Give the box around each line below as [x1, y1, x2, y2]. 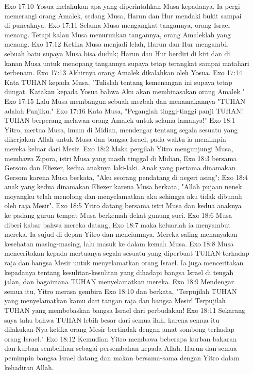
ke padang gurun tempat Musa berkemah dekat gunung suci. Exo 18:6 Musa [4, 210, 232, 220]
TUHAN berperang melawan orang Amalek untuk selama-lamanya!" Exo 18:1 [4, 115, 236, 125]
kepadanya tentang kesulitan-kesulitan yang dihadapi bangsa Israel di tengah [4, 267, 234, 277]
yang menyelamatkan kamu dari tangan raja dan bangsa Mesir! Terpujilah [4, 295, 226, 306]
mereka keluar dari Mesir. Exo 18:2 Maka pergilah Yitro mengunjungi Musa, [4, 143, 233, 153]
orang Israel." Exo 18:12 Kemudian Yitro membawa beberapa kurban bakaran [4, 333, 237, 343]
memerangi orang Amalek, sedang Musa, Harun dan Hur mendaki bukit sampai [4, 10, 242, 20]
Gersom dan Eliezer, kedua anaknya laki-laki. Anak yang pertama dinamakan [4, 163, 236, 173]
